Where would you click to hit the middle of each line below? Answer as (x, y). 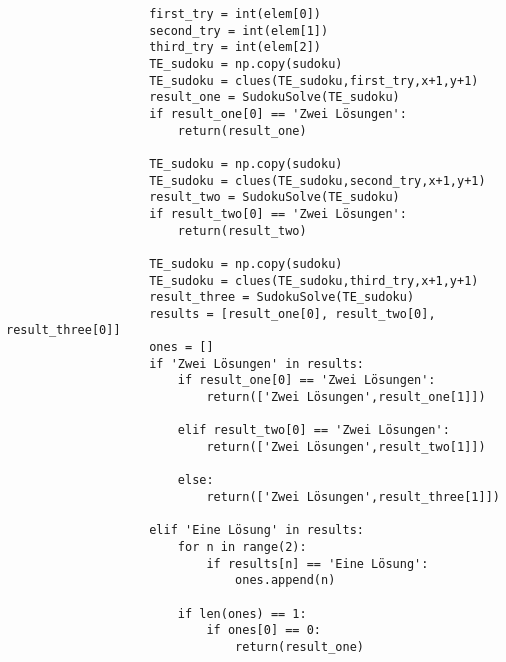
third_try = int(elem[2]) (235, 47)
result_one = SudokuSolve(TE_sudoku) (274, 97)
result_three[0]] (63, 330)
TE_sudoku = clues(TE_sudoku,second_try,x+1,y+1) (317, 180)
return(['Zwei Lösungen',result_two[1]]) (346, 447)
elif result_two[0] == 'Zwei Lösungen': (313, 430)
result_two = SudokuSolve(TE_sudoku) (274, 197)
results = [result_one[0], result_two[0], (292, 313)
